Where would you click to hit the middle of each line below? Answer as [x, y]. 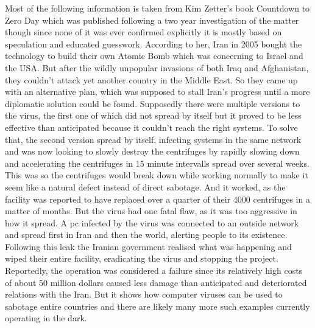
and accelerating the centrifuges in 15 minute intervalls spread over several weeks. [157, 163]
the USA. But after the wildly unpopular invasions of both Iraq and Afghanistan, [157, 67]
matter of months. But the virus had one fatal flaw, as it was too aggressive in [151, 211]
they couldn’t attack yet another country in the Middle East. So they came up [151, 79]
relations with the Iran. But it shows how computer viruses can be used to [144, 294]
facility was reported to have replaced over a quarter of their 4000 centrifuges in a [157, 199]
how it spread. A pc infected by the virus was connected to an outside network [152, 222]
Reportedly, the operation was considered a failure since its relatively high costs [154, 270]
